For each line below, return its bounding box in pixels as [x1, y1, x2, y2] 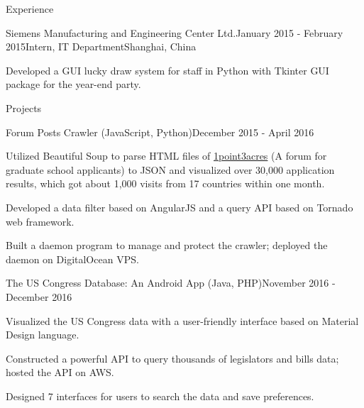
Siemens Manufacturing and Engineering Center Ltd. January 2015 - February [6, 25, 343, 40]
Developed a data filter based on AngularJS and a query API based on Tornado [6, 199, 353, 214]
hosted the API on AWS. [6, 365, 114, 380]
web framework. [6, 214, 75, 228]
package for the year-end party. [6, 77, 141, 92]
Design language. [6, 327, 79, 342]
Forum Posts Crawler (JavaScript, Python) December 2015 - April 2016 [6, 124, 314, 139]
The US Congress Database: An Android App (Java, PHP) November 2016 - [6, 275, 336, 290]
